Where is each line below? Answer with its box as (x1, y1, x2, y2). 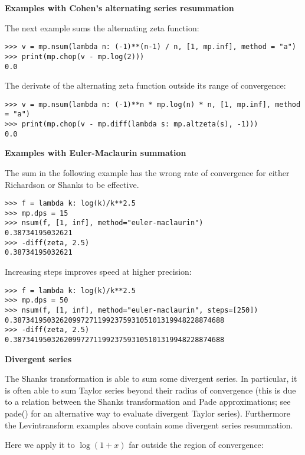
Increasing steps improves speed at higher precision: (5, 265, 192, 278)
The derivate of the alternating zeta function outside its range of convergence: (5, 79, 286, 92)
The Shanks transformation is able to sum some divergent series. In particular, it (5, 372, 297, 385)
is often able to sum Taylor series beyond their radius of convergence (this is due (5, 383, 296, 396)
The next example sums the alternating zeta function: (5, 21, 199, 34)
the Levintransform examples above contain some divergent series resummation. (5, 418, 293, 431)
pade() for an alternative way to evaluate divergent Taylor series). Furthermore (5, 407, 291, 419)
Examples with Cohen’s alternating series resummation (5, 2, 234, 14)
